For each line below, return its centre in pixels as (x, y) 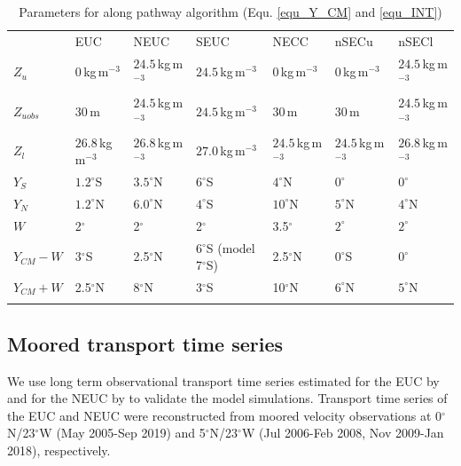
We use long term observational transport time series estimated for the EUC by (223, 380)
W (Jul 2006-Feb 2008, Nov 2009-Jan (343, 433)
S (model (230, 247)
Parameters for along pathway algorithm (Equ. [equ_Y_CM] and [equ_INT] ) (230, 12)
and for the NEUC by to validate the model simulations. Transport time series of (227, 398)
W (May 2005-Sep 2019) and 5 (122, 433)
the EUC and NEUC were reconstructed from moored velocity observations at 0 (225, 415)
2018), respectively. (59, 450)
